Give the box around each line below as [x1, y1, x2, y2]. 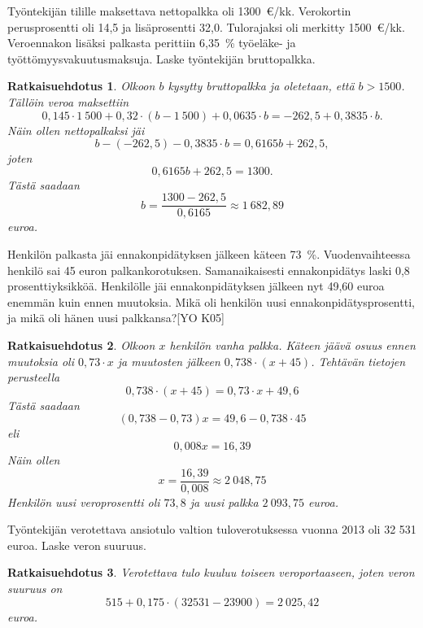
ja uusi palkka [190, 493, 259, 510]
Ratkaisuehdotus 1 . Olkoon [7, 77, 155, 94]
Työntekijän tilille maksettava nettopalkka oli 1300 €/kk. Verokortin [7, 2, 351, 19]
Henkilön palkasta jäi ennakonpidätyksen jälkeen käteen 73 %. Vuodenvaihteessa [7, 246, 411, 262]
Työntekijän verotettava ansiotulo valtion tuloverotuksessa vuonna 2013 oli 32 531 [7, 521, 416, 538]
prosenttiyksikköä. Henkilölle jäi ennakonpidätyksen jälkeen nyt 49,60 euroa [7, 277, 385, 294]
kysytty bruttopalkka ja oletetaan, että [168, 77, 355, 94]
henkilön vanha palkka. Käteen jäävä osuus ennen [169, 336, 416, 353]
